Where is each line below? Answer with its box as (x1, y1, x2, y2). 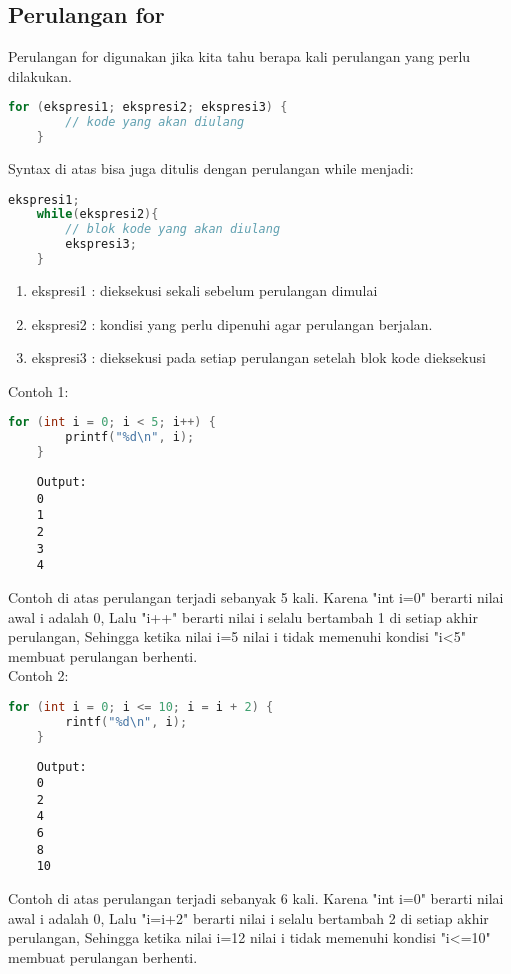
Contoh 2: (8, 665, 69, 686)
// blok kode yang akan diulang (65, 222, 281, 237)
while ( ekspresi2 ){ (36, 207, 159, 222)
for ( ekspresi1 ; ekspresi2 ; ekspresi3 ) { (8, 100, 288, 115)
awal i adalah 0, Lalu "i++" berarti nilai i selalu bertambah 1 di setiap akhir (8, 606, 478, 627)
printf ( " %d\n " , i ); (65, 430, 195, 445)
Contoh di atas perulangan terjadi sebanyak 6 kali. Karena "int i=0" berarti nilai (8, 888, 504, 909)
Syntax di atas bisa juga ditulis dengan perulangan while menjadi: (8, 158, 414, 179)
